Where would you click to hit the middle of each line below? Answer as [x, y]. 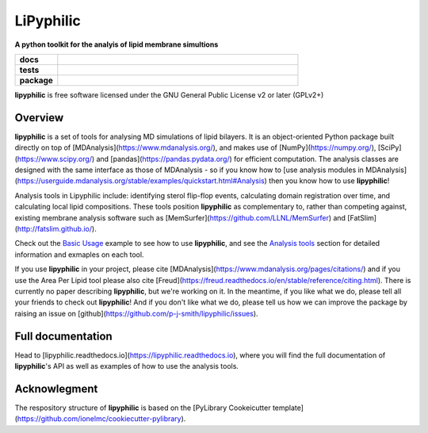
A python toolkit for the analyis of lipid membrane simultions [117, 44]
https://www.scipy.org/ [55, 159]
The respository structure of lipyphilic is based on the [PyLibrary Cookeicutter [143, 408]
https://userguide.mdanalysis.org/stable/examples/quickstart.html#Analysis [141, 181]
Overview [39, 118]
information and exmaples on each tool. [79, 255]
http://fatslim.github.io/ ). [57, 228]
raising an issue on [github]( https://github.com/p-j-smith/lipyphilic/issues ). [136, 313]
